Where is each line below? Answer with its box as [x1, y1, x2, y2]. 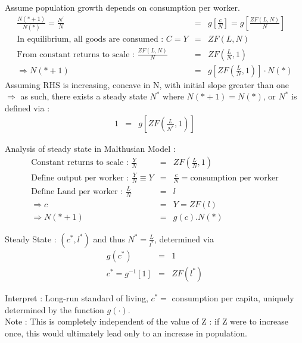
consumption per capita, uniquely [172, 291, 294, 304]
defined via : [5, 101, 50, 114]
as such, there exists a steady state [20, 90, 147, 102]
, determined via [154, 232, 214, 245]
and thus [93, 232, 125, 245]
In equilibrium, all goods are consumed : [17, 35, 164, 44]
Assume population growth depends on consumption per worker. [5, 1, 240, 13]
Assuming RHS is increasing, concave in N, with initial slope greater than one [5, 78, 289, 91]
